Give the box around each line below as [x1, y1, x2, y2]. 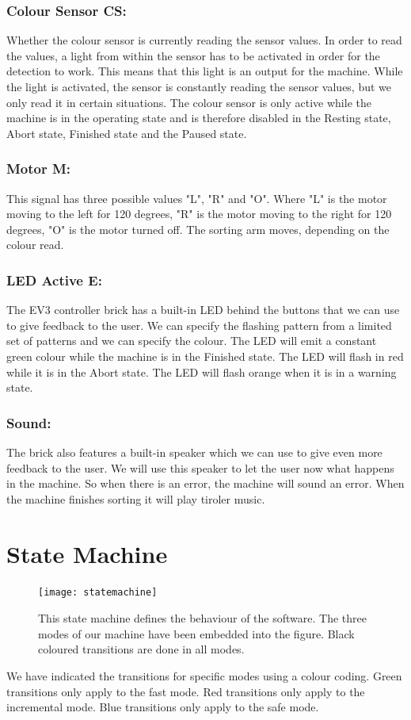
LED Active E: [6, 270, 102, 289]
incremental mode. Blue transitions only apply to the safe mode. [6, 699, 319, 715]
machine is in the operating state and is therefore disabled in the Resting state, [6, 109, 391, 126]
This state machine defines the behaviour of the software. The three [38, 610, 367, 626]
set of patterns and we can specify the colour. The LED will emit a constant [6, 332, 377, 349]
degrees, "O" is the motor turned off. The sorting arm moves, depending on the [6, 220, 390, 237]
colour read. [6, 236, 64, 253]
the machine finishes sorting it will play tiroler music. [6, 490, 265, 507]
